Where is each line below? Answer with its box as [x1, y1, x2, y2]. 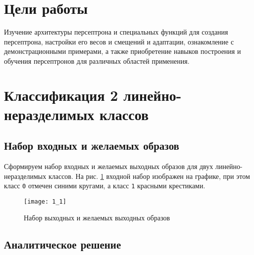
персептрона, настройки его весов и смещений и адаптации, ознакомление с [4, 36, 234, 46]
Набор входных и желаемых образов [4, 138, 179, 153]
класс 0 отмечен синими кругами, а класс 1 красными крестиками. [4, 180, 205, 191]
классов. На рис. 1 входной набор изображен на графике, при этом [48, 170, 250, 181]
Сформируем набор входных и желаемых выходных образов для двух [4, 161, 213, 171]
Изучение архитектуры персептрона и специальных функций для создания [4, 27, 228, 37]
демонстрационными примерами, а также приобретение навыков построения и [4, 46, 241, 56]
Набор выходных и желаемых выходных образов [24, 212, 170, 222]
